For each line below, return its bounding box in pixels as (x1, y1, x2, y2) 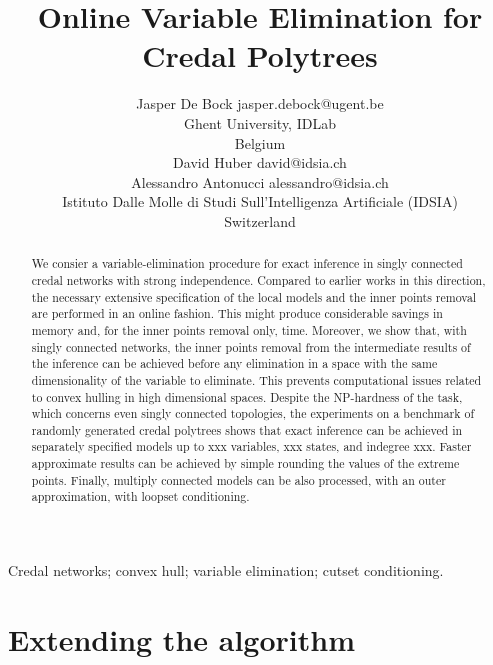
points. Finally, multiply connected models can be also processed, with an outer (31, 471, 446, 488)
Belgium (234, 132, 286, 153)
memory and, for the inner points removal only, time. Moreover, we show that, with (31, 321, 467, 338)
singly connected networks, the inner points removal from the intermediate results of (31, 338, 471, 355)
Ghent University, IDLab (184, 112, 336, 133)
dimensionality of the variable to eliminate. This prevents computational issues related (31, 371, 482, 388)
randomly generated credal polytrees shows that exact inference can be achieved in (31, 421, 463, 438)
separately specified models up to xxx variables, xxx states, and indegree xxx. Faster (31, 438, 472, 455)
